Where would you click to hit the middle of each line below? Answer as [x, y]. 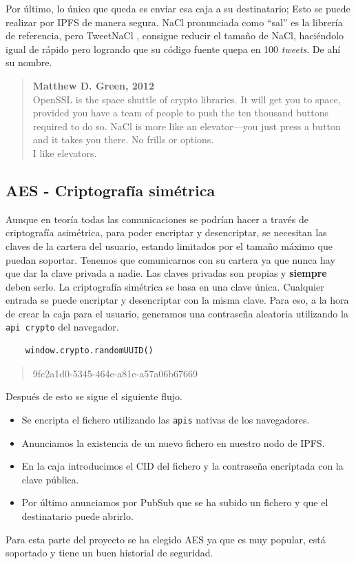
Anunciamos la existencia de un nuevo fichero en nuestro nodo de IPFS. [173, 442]
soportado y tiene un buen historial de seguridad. [109, 553]
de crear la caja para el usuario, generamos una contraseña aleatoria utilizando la [177, 313]
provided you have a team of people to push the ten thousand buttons [181, 113]
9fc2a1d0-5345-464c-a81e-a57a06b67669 [115, 373]
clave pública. [50, 479]
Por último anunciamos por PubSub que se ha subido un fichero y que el [175, 502]
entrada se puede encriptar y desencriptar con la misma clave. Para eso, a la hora [177, 300]
